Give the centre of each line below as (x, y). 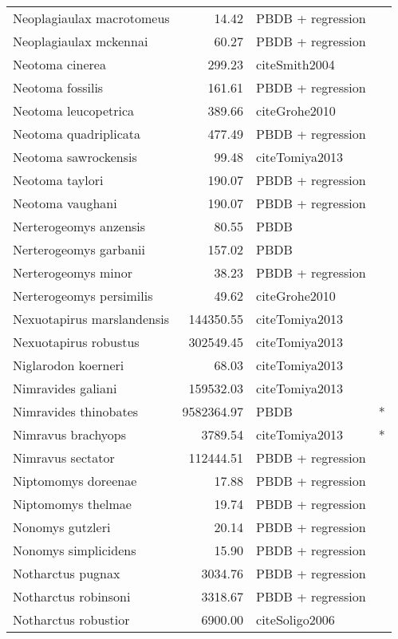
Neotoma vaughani (65, 203)
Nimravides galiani (65, 388)
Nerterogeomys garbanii (79, 249)
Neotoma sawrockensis (75, 157)
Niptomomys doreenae (75, 481)
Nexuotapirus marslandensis (91, 319)
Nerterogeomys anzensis (79, 226)
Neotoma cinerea (59, 64)
